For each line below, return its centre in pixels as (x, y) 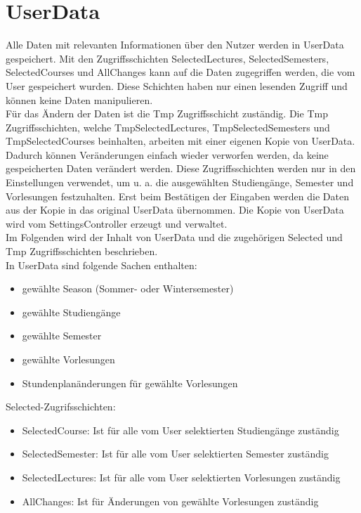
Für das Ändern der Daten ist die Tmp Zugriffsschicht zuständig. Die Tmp (167, 113)
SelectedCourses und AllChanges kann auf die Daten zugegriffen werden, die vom (180, 72)
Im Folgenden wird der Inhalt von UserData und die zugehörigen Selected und (174, 237)
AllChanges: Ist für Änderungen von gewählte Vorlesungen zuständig (170, 501)
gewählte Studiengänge (71, 312)
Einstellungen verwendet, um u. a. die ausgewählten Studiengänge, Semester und (180, 182)
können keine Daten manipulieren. (79, 99)
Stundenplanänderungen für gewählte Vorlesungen (130, 383)
